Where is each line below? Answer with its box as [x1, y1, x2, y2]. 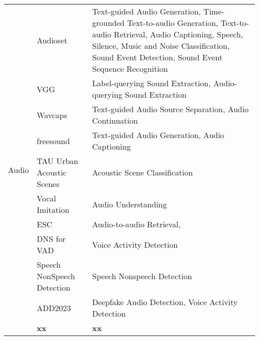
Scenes [36, 178, 60, 189]
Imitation [36, 204, 70, 215]
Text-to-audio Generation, [127, 17, 218, 28]
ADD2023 [36, 302, 71, 314]
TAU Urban [36, 155, 78, 167]
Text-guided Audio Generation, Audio [92, 129, 225, 141]
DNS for [36, 233, 66, 244]
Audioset [36, 34, 68, 46]
